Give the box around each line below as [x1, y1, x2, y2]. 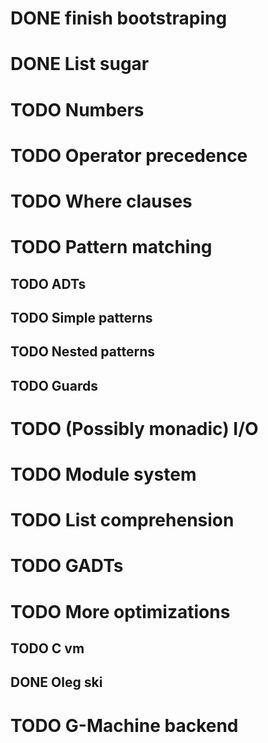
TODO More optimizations [10, 600, 231, 623]
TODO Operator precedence [10, 144, 248, 167]
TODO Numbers [10, 98, 145, 121]
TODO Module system [10, 463, 197, 486]
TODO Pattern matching [10, 236, 213, 259]
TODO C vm [10, 640, 85, 657]
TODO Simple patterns [10, 309, 153, 326]
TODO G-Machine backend [10, 714, 239, 737]
